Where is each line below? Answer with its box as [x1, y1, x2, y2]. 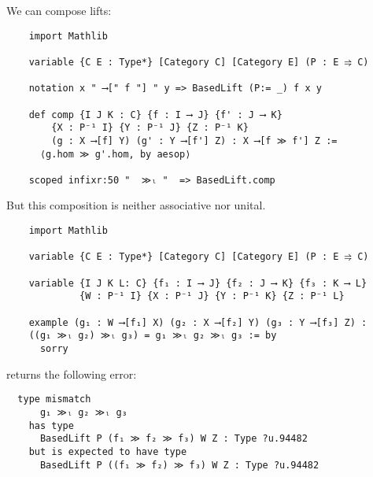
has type [28, 420, 74, 431]
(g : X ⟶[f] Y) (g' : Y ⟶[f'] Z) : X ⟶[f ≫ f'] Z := [51, 135, 338, 146]
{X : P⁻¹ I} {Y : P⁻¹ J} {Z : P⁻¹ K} [51, 122, 249, 134]
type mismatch [17, 394, 91, 405]
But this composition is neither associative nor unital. [6, 197, 266, 213]
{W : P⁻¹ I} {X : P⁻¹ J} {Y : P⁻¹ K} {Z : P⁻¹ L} [79, 290, 345, 302]
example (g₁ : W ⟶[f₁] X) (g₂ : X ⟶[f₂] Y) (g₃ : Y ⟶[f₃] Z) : [28, 316, 367, 328]
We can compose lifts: [6, 2, 112, 18]
